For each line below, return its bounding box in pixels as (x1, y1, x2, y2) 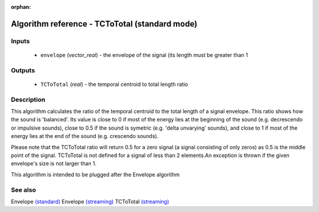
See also (11, 185, 37, 194)
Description (11, 95, 45, 104)
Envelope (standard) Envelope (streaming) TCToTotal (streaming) (11, 198, 170, 205)
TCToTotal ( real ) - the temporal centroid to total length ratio (40, 81, 188, 88)
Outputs (11, 66, 35, 74)
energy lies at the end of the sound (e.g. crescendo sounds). (11, 133, 159, 140)
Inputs (11, 37, 30, 45)
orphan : (11, 4, 31, 10)
